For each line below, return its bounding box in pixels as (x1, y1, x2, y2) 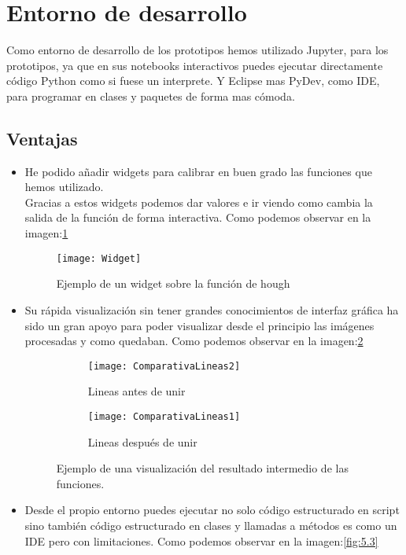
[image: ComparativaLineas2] (87, 360, 241, 372)
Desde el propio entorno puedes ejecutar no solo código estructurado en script (24, 502, 400, 518)
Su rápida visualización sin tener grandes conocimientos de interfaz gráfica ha (24, 301, 399, 318)
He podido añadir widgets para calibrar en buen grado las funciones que (24, 163, 372, 179)
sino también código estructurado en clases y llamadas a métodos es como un (24, 516, 397, 533)
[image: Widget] (56, 252, 142, 264)
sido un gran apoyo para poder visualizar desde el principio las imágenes (24, 317, 375, 333)
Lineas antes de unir (87, 383, 186, 399)
